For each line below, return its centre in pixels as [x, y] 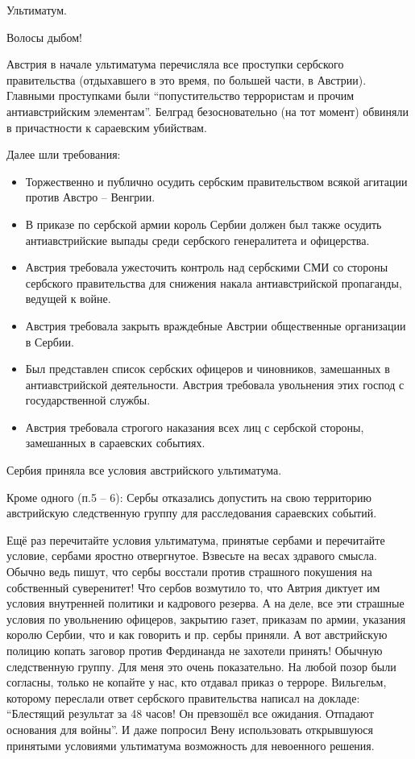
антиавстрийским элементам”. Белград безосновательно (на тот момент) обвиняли [207, 111]
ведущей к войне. [68, 299]
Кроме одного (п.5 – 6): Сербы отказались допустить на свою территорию [189, 497]
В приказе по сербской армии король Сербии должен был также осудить [203, 224]
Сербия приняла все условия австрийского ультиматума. [144, 470]
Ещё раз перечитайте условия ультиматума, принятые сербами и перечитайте [196, 539]
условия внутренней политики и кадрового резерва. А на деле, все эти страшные [205, 603]
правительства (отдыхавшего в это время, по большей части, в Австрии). [187, 79]
